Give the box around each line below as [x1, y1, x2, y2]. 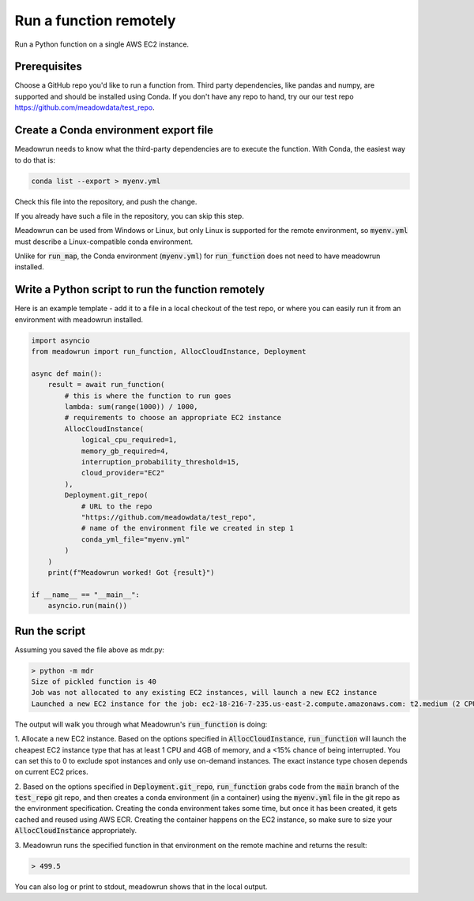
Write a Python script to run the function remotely [14, 283, 265, 296]
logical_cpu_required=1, [81, 435, 178, 445]
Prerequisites [14, 60, 82, 73]
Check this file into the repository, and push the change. [14, 197, 197, 206]
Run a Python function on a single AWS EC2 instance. [14, 39, 190, 49]
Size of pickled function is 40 [31, 677, 157, 686]
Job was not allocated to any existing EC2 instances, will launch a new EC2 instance [31, 688, 378, 697]
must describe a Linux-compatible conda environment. [14, 237, 194, 246]
